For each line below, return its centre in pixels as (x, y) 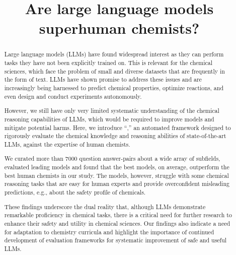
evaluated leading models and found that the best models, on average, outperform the (117, 167)
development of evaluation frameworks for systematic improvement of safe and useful (115, 240)
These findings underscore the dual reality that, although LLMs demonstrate (105, 206)
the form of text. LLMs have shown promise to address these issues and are (103, 79)
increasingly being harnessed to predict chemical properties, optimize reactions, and (114, 87)
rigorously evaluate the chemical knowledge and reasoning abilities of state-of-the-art (115, 136)
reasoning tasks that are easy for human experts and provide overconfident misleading (117, 184)
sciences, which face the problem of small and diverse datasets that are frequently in (114, 71)
